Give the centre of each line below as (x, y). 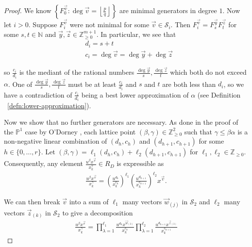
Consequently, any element (44, 163)
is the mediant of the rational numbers (77, 72)
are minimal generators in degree (168, 10)
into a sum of (89, 201)
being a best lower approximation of (135, 94)
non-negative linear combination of (56, 141)
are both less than (189, 84)
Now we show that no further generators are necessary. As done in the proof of (121, 122)
